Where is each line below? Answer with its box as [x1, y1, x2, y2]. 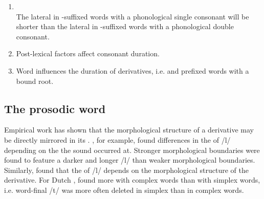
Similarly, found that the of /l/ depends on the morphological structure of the [4, 164, 249, 175]
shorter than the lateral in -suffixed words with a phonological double [16, 21, 234, 32]
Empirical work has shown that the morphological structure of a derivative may [4, 124, 254, 135]
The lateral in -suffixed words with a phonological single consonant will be [16, 11, 249, 21]
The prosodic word [4, 100, 106, 116]
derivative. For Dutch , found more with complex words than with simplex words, [4, 174, 260, 185]
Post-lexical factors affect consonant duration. [16, 48, 160, 59]
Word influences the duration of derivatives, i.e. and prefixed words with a [16, 65, 249, 76]
